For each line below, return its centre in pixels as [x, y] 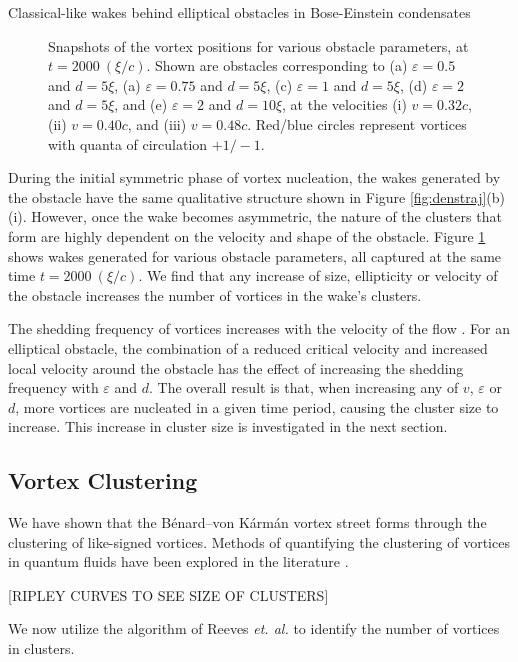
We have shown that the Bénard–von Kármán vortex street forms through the [247, 522]
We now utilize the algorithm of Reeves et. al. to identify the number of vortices [254, 628]
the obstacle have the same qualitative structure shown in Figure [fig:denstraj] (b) [256, 196]
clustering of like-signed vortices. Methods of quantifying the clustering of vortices [259, 541]
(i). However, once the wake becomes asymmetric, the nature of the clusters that [255, 216]
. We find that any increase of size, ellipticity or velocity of [318, 275]
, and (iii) [157, 123]
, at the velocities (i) [344, 104]
